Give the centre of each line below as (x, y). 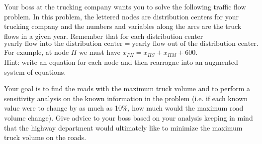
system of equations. (35, 72)
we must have (100, 52)
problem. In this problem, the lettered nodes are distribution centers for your (121, 16)
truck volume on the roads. (45, 137)
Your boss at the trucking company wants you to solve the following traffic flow (125, 6)
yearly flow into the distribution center (63, 44)
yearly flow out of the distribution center (194, 44)
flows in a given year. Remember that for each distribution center (104, 36)
